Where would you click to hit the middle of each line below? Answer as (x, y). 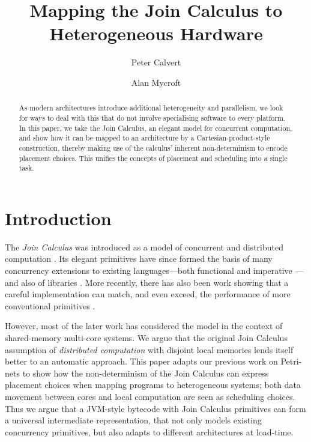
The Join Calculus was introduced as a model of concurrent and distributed (144, 247)
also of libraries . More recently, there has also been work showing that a (155, 282)
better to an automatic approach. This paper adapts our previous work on (141, 361)
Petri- (291, 361)
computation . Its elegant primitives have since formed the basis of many (139, 259)
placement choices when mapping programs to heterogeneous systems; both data (153, 385)
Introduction (58, 218)
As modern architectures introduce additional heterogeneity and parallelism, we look (151, 108)
